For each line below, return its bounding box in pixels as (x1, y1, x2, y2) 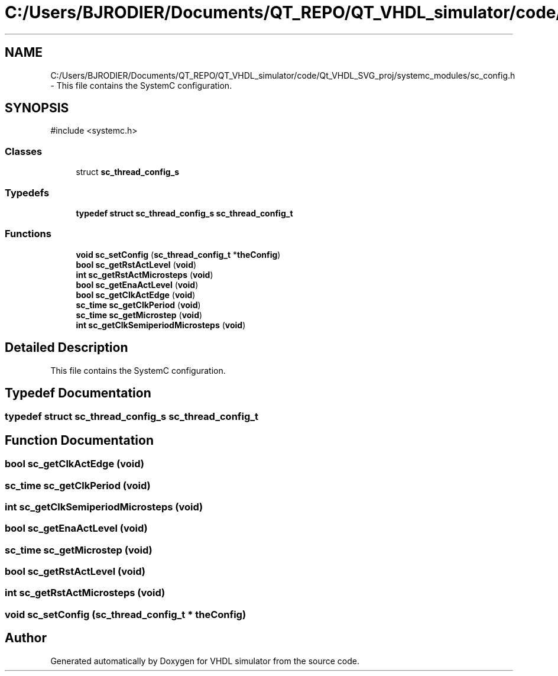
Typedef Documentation (5, 385, 151, 400)
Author (5, 630, 47, 646)
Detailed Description (5, 340, 128, 355)
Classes (5, 145, 43, 157)
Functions (5, 228, 51, 240)
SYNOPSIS (5, 101, 69, 116)
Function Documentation (5, 432, 154, 448)
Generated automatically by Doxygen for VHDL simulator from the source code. (50, 655, 360, 666)
